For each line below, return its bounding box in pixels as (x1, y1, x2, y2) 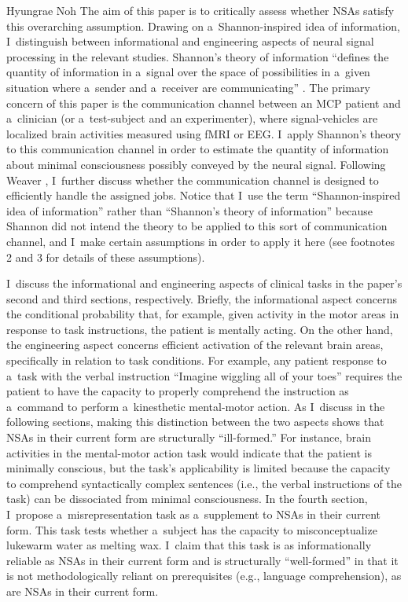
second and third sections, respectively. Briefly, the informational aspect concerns (6, 290, 398, 307)
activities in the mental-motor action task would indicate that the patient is (6, 444, 372, 461)
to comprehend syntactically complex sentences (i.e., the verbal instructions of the (6, 475, 402, 491)
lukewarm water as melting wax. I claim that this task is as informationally (6, 537, 372, 553)
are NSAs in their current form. (6, 582, 159, 599)
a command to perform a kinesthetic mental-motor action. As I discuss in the (6, 398, 385, 414)
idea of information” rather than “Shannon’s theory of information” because (6, 202, 373, 218)
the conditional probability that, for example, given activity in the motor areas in (6, 306, 399, 322)
